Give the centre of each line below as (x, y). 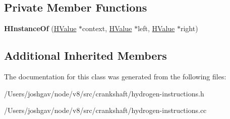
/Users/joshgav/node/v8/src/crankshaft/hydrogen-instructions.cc (105, 110)
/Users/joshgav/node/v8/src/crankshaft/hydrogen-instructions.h (104, 93)
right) (189, 28)
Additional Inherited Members (85, 55)
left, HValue (156, 28)
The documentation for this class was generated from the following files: (115, 76)
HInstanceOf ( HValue (40, 28)
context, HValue (107, 28)
